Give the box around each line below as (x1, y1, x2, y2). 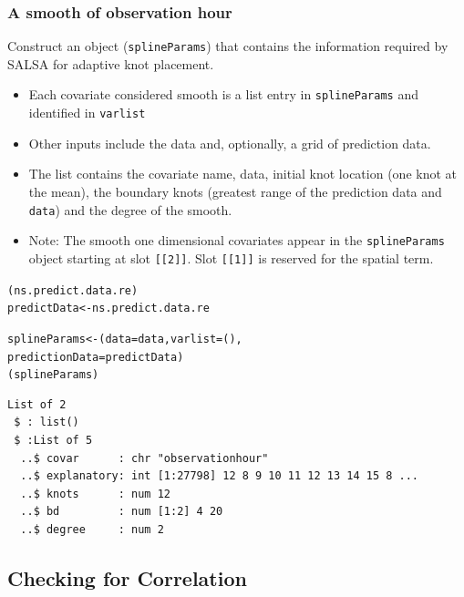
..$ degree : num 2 (20, 522, 164, 536)
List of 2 (7, 397, 67, 411)
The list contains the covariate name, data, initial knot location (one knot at (28, 164, 457, 183)
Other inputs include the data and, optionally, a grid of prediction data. (28, 133, 431, 152)
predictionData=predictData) (7, 350, 184, 364)
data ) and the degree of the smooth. (28, 200, 232, 219)
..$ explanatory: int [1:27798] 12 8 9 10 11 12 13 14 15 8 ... (20, 469, 419, 483)
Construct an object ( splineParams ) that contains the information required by (7, 36, 449, 56)
